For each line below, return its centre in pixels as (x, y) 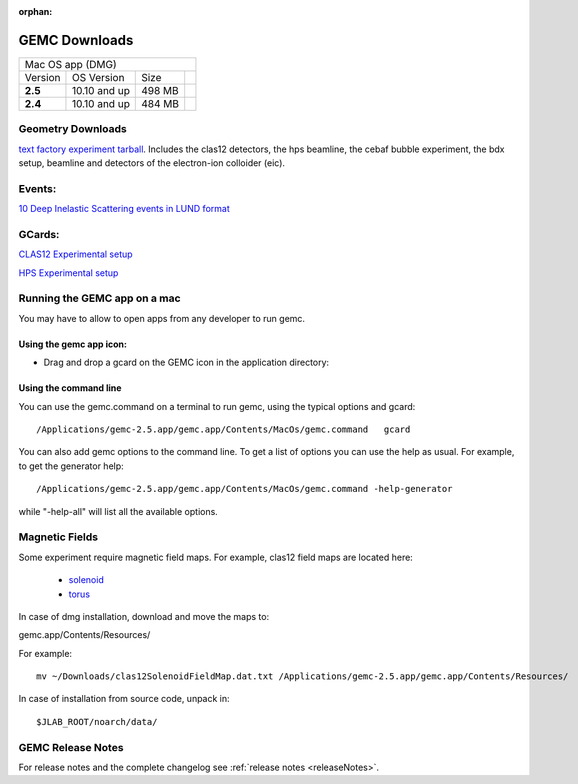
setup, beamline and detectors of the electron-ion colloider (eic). (151, 163)
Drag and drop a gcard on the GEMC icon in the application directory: (186, 362)
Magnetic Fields (58, 537)
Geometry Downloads (72, 129)
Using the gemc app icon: (72, 344)
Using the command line (70, 388)
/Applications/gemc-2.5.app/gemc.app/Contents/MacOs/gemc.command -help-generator (244, 489)
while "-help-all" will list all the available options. (118, 511)
